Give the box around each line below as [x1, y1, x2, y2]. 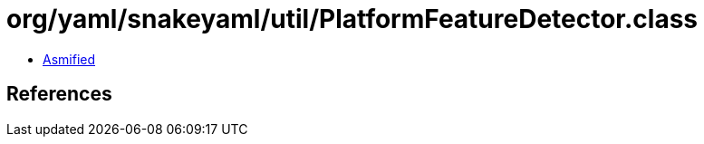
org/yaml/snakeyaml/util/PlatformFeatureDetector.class [6, 4, 699, 34]
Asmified [43, 51, 96, 67]
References [6, 82, 112, 106]
